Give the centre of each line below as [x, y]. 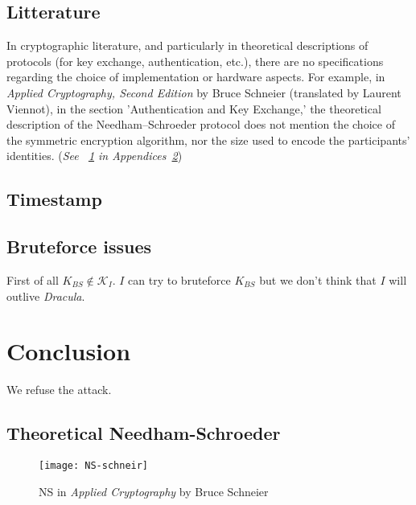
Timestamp [54, 199]
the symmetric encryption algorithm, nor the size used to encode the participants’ [208, 140]
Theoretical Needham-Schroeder [144, 433]
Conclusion [69, 351]
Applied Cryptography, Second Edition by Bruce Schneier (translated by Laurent [204, 92]
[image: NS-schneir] [94, 466]
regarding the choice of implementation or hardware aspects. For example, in [196, 77]
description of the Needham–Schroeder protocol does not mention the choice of [201, 124]
